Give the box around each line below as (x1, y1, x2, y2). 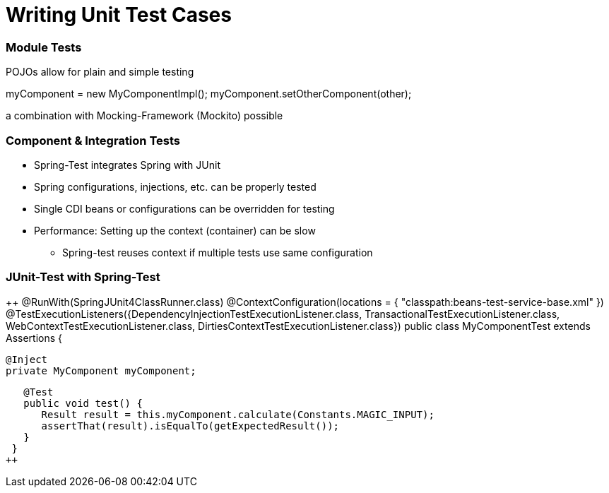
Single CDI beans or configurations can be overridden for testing (34, 202, 335, 215)
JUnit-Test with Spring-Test (6, 270, 160, 285)
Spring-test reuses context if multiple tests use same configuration (62, 246, 373, 259)
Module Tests (6, 40, 82, 54)
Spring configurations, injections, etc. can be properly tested (34, 180, 317, 193)
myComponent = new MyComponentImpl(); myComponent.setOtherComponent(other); (6, 88, 412, 100)
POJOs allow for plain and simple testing (6, 66, 194, 78)
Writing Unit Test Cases (6, 3, 232, 27)
